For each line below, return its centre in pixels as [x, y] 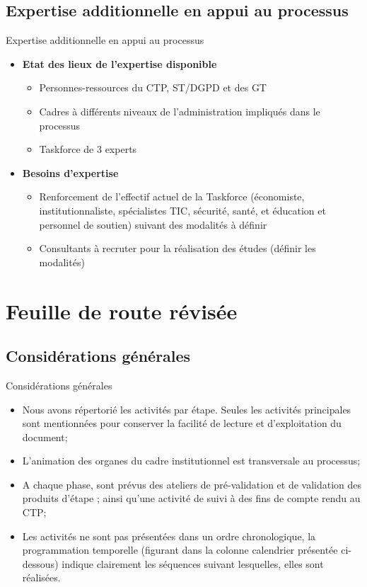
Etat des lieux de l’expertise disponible [120, 63]
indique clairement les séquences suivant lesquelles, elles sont [193, 563]
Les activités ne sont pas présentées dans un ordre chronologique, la [169, 536]
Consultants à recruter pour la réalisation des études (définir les [177, 248]
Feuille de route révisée [122, 310]
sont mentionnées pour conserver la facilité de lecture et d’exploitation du [182, 423]
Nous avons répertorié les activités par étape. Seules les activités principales [187, 409]
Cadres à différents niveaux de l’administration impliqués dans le [180, 111]
